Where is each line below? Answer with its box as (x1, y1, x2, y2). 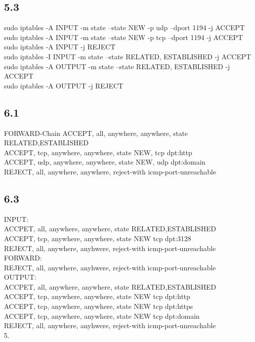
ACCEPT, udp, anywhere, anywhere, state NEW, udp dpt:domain (4, 157, 206, 167)
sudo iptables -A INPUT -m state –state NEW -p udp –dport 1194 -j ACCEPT (4, 22, 245, 33)
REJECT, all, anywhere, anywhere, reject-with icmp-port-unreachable (4, 166, 216, 176)
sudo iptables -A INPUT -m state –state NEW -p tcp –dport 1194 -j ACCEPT (4, 32, 243, 42)
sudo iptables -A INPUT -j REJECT (4, 42, 116, 52)
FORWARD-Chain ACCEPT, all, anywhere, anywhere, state (4, 128, 188, 138)
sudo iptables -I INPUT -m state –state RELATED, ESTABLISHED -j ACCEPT (4, 51, 251, 61)
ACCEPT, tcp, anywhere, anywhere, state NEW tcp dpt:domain (4, 310, 200, 321)
